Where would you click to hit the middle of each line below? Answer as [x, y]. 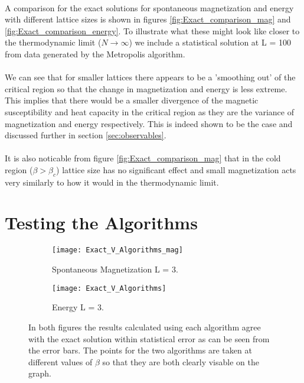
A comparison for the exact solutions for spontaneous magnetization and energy [149, 7]
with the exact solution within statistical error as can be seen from [149, 338]
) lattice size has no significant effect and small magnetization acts [176, 169]
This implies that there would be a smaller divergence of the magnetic [132, 100]
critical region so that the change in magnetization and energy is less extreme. [146, 88]
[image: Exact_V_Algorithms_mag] [117, 250]
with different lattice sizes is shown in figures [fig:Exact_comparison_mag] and [148, 19]
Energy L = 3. [78, 307]
